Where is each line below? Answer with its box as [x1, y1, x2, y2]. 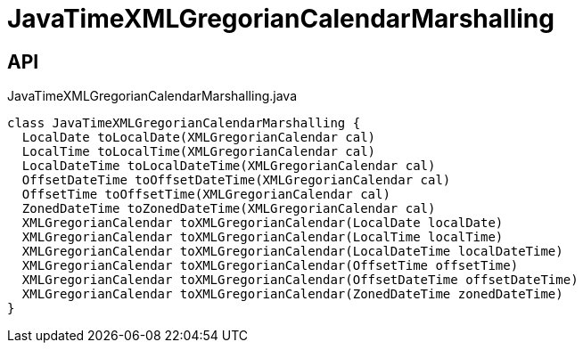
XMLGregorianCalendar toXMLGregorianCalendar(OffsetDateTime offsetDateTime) [21, 273, 579, 288]
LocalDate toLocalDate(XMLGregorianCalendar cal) [21, 130, 376, 145]
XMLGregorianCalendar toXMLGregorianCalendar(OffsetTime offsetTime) [21, 258, 519, 273]
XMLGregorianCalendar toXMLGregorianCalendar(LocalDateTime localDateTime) [21, 244, 563, 259]
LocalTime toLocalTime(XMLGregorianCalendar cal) [21, 144, 376, 159]
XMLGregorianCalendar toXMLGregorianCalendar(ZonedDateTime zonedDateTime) [21, 287, 563, 302]
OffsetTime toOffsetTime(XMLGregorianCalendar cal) [21, 187, 390, 202]
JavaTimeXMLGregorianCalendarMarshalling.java [7, 88, 297, 104]
